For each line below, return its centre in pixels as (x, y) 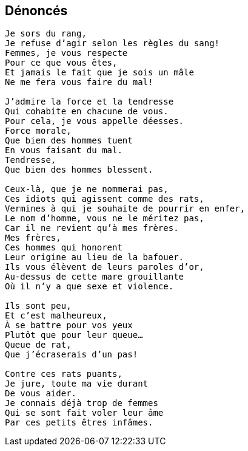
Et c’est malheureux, (56, 316)
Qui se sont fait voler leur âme (84, 413)
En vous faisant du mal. (64, 150)
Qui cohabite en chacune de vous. (87, 112)
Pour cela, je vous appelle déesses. (95, 121)
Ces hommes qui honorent (64, 248)
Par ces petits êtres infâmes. (79, 423)
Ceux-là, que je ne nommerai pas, (87, 189)
